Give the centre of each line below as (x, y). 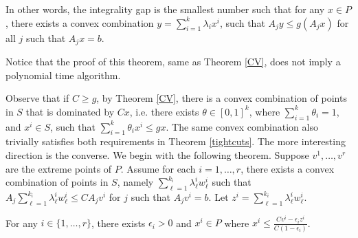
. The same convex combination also (242, 126)
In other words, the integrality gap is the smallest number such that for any (165, 9)
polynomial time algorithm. (63, 75)
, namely (135, 182)
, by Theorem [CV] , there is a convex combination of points (222, 98)
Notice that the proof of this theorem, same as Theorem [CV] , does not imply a (173, 62)
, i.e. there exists (164, 111)
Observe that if (37, 98)
